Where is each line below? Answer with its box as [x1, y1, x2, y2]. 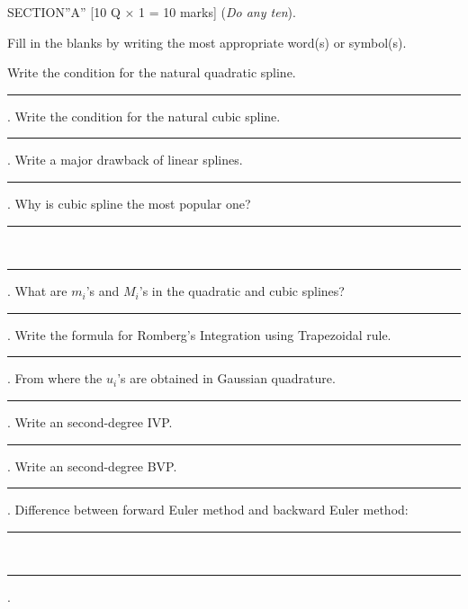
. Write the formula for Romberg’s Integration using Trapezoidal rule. [7, 325, 391, 344]
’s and [85, 282, 120, 300]
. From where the [7, 369, 103, 388]
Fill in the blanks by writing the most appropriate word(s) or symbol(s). [7, 32, 407, 51]
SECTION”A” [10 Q [7, 3, 121, 21]
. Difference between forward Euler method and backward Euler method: [7, 500, 409, 519]
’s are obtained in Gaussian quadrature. [117, 369, 336, 388]
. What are [7, 282, 67, 300]
